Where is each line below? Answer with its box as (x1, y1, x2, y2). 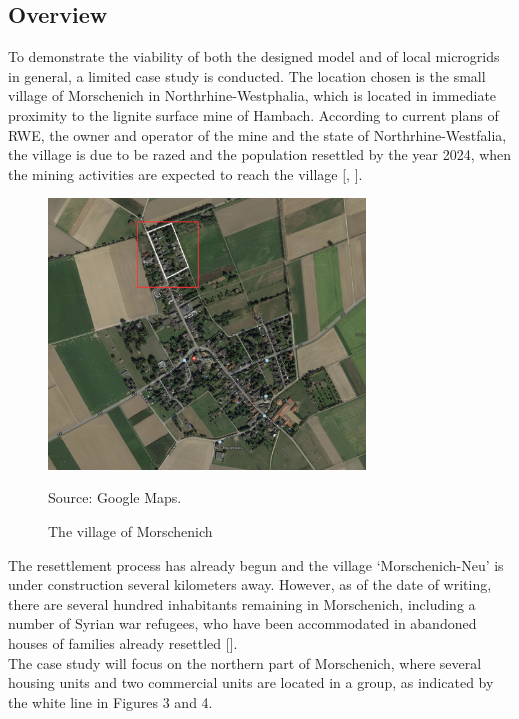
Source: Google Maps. (48, 487, 182, 508)
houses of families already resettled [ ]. (8, 632, 238, 653)
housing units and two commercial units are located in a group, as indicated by (8, 672, 494, 693)
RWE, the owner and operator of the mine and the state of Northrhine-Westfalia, (8, 124, 507, 145)
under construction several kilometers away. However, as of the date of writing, (8, 574, 492, 595)
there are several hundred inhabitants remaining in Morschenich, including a (8, 593, 476, 614)
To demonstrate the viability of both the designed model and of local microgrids (8, 46, 500, 67)
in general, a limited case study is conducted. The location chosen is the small (8, 65, 486, 86)
